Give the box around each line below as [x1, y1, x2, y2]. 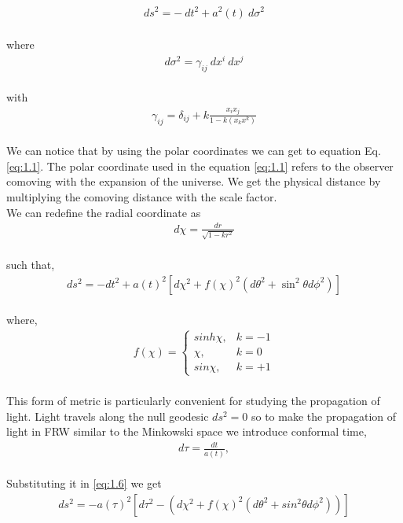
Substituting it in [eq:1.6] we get [6, 475, 162, 492]
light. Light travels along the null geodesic [6, 407, 209, 424]
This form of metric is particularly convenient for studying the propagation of [6, 392, 380, 409]
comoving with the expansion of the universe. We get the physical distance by [6, 173, 381, 190]
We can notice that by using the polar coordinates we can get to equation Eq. [6, 142, 381, 159]
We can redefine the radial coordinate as [6, 204, 201, 220]
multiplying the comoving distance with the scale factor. [6, 188, 277, 204]
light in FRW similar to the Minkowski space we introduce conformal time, [6, 423, 367, 440]
